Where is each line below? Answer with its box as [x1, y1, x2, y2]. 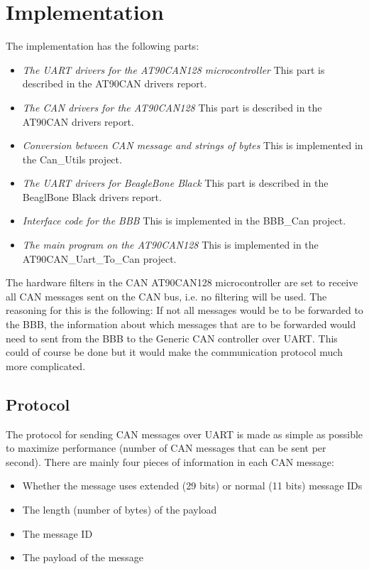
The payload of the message [22, 550, 143, 565]
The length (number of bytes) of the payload [22, 502, 217, 516]
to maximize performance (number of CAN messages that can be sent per [6, 440, 326, 455]
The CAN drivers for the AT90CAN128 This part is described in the [22, 99, 322, 114]
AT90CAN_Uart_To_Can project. [22, 251, 177, 266]
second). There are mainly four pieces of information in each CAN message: [6, 454, 334, 469]
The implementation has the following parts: [6, 38, 199, 53]
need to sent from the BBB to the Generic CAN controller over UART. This [6, 330, 338, 345]
